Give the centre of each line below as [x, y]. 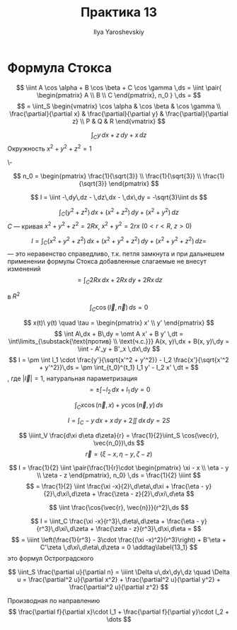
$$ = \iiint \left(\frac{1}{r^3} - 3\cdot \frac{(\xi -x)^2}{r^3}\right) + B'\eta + [119, 540]
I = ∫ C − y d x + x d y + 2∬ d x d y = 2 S [119, 421]
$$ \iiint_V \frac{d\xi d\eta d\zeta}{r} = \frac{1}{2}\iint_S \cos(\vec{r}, [119, 436]
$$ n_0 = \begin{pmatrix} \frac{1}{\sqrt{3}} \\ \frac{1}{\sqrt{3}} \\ [107, 176]
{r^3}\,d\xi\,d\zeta [62, 529]
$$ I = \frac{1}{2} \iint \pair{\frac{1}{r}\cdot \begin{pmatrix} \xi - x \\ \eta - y [119, 468]
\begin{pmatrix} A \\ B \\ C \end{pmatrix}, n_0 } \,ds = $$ [119, 95]
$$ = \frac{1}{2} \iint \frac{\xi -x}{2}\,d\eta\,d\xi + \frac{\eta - [115, 486]
